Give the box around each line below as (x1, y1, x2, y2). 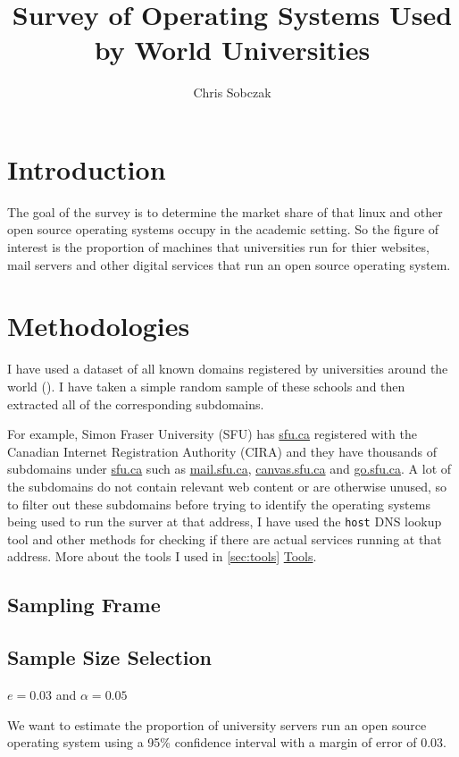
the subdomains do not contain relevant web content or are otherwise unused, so (7, 476, 447, 495)
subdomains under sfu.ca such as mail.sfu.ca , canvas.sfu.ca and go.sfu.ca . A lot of (7, 459, 452, 478)
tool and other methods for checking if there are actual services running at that (7, 529, 442, 548)
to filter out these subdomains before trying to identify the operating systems (7, 494, 430, 513)
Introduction (7, 150, 166, 187)
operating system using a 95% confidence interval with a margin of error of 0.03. (7, 733, 447, 752)
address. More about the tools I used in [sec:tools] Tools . (7, 547, 317, 566)
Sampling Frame (7, 591, 161, 618)
